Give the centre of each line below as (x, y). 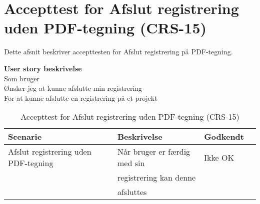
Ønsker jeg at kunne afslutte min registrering (73, 88)
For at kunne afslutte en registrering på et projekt (81, 98)
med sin (131, 163)
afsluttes (132, 192)
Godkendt (224, 137)
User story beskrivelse (43, 68)
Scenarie (25, 137)
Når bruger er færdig (154, 152)
